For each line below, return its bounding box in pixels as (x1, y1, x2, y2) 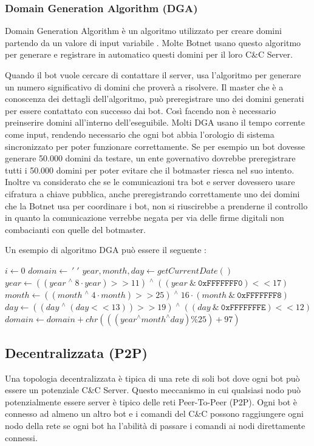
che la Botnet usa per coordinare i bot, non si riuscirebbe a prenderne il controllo (5, 199, 308, 212)
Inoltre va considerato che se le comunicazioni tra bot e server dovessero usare (5, 175, 295, 188)
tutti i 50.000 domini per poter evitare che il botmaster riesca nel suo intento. (5, 163, 295, 176)
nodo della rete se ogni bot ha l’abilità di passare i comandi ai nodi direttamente (5, 419, 305, 432)
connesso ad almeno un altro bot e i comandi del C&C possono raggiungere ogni (5, 407, 304, 420)
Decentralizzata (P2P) (5, 343, 148, 362)
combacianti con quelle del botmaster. (5, 223, 146, 235)
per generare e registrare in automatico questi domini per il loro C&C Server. (5, 48, 293, 61)
